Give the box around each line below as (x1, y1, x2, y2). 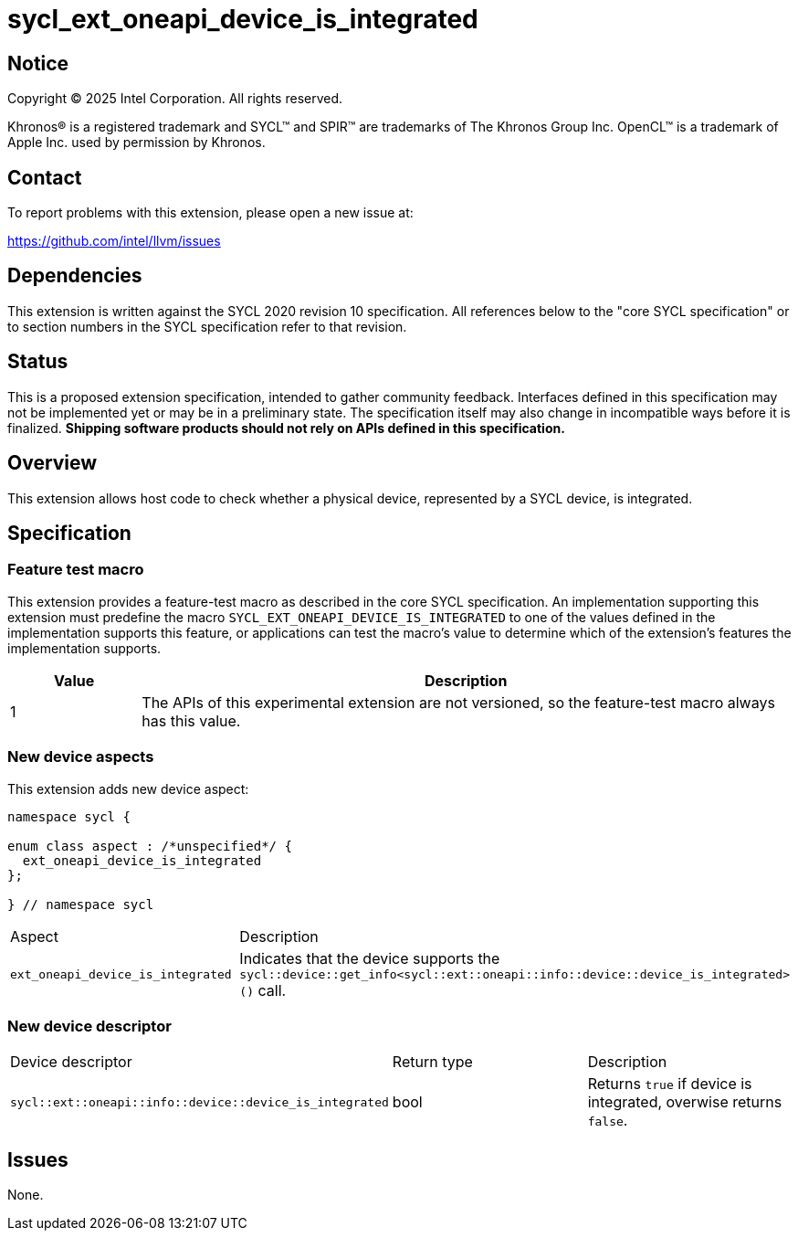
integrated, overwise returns (587, 1093, 782, 1112)
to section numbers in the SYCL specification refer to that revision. (7, 318, 407, 334)
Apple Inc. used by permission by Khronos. (7, 134, 266, 151)
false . (587, 1111, 628, 1130)
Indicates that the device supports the (239, 948, 500, 968)
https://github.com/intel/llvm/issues (7, 233, 221, 249)
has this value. (142, 711, 241, 730)
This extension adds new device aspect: (7, 780, 249, 797)
